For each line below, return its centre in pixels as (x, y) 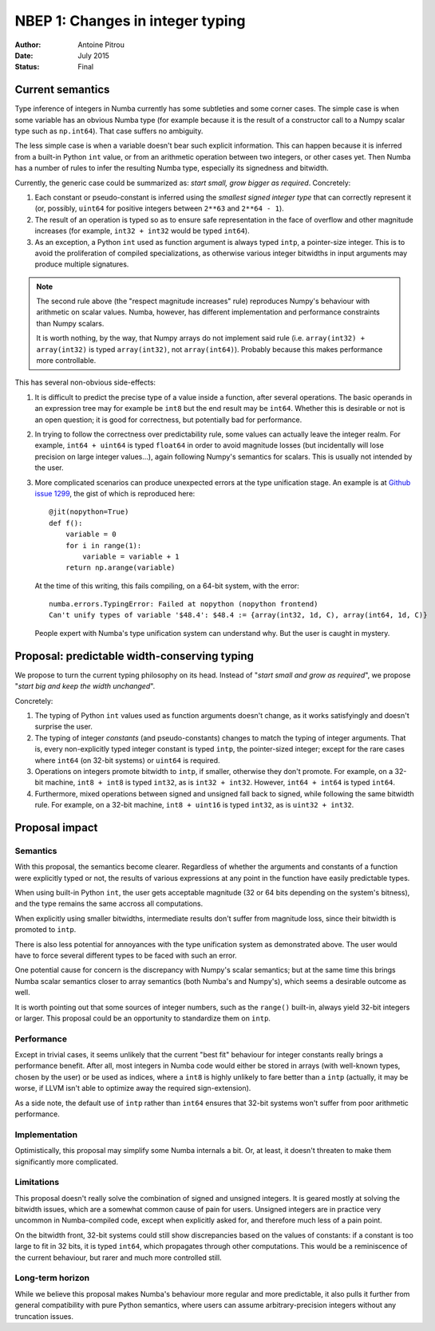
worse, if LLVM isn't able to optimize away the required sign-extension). (133, 1088)
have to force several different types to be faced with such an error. (126, 955)
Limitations (37, 1183)
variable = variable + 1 (131, 556)
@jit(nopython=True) (89, 512)
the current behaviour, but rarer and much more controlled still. (119, 1258)
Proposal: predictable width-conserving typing (134, 656)
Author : (28, 45)
